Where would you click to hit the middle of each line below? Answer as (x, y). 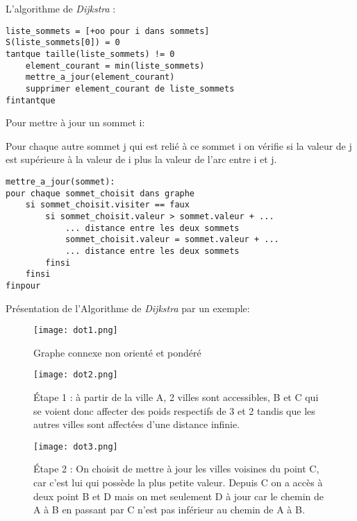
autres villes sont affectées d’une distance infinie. (137, 424)
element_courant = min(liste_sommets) (115, 66)
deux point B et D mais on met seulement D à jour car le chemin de (179, 496)
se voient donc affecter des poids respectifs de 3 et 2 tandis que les (174, 410)
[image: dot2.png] (76, 375)
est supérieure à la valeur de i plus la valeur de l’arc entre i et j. (141, 159)
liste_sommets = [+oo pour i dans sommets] (108, 31)
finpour (23, 285)
